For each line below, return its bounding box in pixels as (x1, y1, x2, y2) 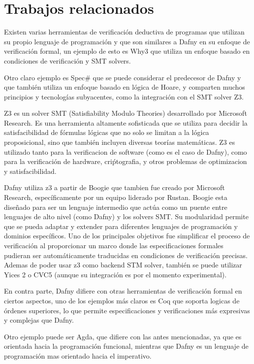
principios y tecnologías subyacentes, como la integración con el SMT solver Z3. (4, 91, 244, 101)
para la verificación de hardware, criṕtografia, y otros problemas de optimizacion (4, 156, 247, 166)
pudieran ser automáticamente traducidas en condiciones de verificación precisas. (4, 250, 248, 260)
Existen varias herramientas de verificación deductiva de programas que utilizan (4, 27, 245, 37)
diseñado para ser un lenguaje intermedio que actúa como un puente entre (4, 201, 227, 212)
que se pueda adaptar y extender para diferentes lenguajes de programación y (4, 221, 238, 231)
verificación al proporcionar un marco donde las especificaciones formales (4, 240, 223, 250)
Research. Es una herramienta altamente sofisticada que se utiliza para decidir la (4, 117, 248, 128)
